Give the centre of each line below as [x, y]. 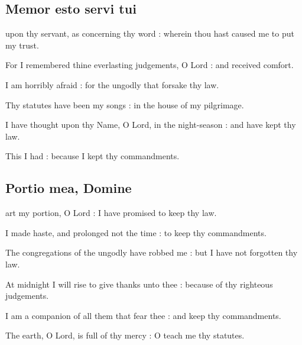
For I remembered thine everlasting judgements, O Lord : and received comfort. [150, 65]
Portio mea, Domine [69, 188]
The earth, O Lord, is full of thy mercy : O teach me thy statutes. [125, 335]
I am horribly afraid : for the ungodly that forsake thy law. [112, 84]
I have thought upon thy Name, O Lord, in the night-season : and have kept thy [151, 125]
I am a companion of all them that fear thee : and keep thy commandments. [143, 315]
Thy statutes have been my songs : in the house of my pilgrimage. [125, 104]
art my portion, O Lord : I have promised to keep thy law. [111, 213]
